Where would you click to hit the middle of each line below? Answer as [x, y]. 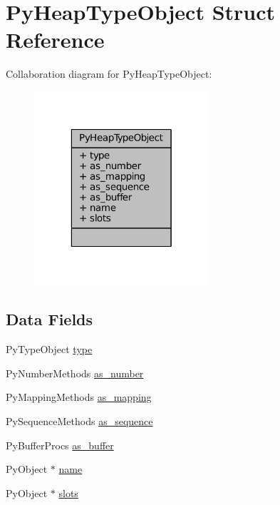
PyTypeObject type [49, 349]
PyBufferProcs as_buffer [60, 445]
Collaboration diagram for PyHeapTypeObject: [109, 74]
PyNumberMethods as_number [75, 373]
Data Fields [50, 319]
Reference [55, 40]
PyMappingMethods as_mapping [79, 397]
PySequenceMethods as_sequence [79, 421]
